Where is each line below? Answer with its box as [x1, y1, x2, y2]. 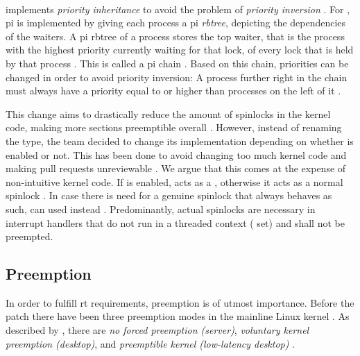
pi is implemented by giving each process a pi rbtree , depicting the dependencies [6, 15, 346, 30]
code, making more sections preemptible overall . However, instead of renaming [6, 120, 342, 135]
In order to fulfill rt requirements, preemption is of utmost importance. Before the [6, 295, 354, 310]
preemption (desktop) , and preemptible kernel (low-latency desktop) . [6, 336, 295, 350]
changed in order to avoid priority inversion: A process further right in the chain [6, 69, 348, 84]
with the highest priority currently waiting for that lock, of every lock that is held [6, 42, 354, 57]
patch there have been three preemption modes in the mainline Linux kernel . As [6, 309, 350, 323]
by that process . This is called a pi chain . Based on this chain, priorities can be [6, 56, 349, 70]
